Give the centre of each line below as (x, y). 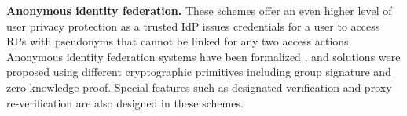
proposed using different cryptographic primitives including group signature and (199, 72)
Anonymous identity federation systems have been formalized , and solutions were (203, 56)
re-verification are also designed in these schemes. (125, 102)
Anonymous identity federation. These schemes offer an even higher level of (199, 10)
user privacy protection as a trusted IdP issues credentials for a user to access (193, 25)
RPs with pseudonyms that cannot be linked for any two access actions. (179, 41)
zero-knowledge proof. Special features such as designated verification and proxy (199, 87)
